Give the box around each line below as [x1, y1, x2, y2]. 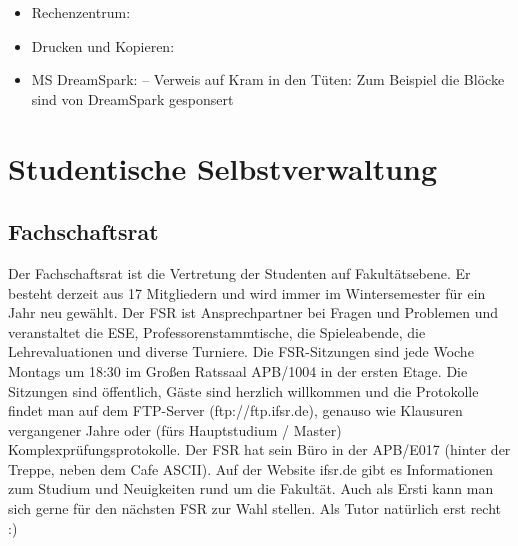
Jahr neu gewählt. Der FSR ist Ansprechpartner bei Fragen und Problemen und [8, 302, 499, 323]
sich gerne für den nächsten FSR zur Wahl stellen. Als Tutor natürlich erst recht [8, 498, 501, 519]
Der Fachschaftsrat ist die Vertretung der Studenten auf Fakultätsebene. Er [8, 262, 471, 283]
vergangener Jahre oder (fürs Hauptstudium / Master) [8, 419, 342, 440]
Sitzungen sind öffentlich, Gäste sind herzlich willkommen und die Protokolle [8, 380, 479, 401]
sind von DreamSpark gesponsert [31, 88, 234, 109]
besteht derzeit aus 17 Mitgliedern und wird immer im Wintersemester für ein [8, 282, 486, 303]
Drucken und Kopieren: [31, 35, 175, 56]
